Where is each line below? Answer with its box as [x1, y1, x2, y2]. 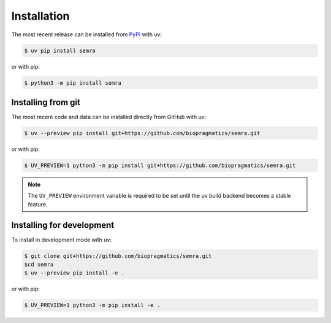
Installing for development [11, 220, 115, 230]
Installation [11, 9, 70, 23]
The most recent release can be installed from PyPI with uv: [11, 31, 162, 38]
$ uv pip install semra [24, 47, 96, 54]
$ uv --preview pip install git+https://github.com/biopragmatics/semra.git [24, 130, 261, 136]
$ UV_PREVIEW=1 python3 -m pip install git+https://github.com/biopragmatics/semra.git [24, 161, 296, 169]
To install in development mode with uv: [11, 236, 112, 243]
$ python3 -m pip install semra [24, 79, 122, 86]
